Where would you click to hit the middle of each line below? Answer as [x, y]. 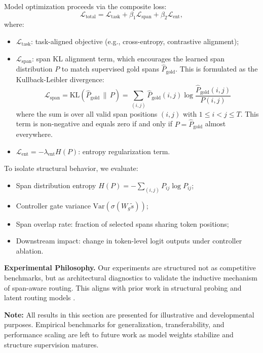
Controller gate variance [53, 205]
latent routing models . [40, 297]
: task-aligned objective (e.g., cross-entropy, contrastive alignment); [135, 41]
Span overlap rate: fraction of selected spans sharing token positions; [122, 223]
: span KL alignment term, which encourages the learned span [128, 58]
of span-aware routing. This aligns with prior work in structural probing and [123, 287]
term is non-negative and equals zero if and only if [94, 123]
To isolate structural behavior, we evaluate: [71, 168]
